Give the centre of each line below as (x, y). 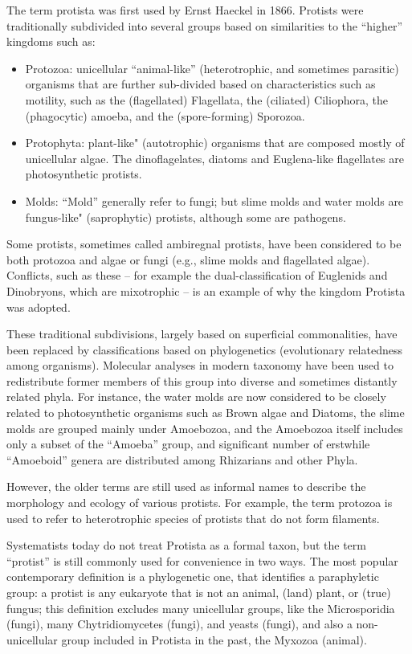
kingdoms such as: (51, 41)
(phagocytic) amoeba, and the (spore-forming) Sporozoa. (165, 115)
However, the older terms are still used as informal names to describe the (186, 486)
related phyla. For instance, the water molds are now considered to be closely (196, 396)
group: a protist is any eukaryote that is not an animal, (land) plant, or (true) (199, 592)
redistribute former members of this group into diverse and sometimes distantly (202, 380)
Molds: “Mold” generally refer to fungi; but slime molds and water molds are (214, 200)
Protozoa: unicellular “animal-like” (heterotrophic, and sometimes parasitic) (212, 68)
